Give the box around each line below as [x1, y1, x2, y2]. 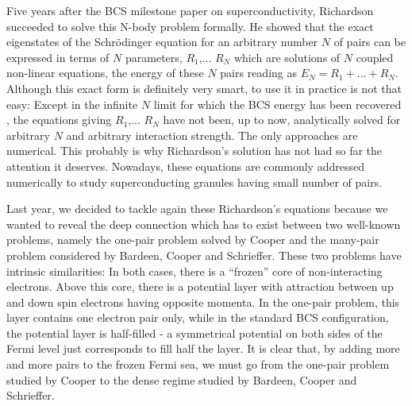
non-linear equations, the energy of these [6, 64, 204, 81]
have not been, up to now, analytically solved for [163, 111, 401, 128]
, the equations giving [6, 111, 112, 128]
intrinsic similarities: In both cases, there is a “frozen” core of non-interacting [6, 262, 383, 279]
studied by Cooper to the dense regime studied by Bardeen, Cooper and [6, 371, 357, 388]
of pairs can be [333, 33, 406, 50]
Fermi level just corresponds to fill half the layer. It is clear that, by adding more [6, 340, 400, 357]
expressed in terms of [6, 48, 110, 65]
